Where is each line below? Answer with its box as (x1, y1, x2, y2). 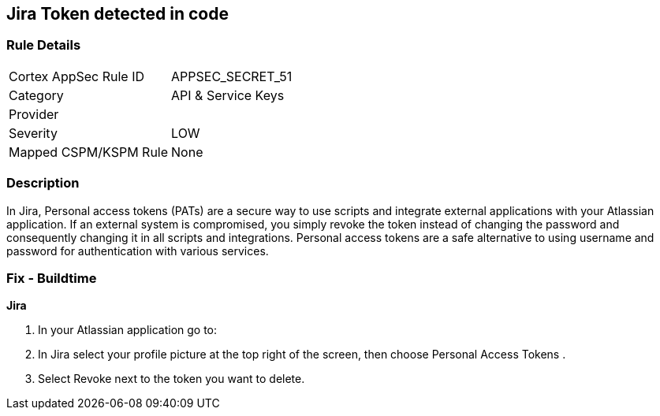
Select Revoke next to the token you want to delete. (38, 372, 305, 386)
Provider (9, 106, 59, 122)
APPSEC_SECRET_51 (171, 68, 293, 84)
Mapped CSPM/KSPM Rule (9, 143, 169, 160)
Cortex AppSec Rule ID (9, 68, 145, 84)
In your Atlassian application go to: (38, 323, 218, 337)
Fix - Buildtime (6, 269, 97, 286)
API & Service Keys (171, 87, 285, 103)
